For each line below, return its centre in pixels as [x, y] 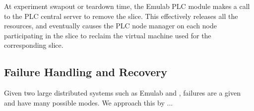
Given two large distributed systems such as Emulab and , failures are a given [122, 93]
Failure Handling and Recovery [86, 72]
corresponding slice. [34, 45]
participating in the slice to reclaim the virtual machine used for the [108, 35]
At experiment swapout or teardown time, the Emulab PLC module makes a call [127, 6]
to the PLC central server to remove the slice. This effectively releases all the [121, 16]
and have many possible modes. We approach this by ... [89, 102]
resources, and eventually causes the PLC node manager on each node [110, 26]
